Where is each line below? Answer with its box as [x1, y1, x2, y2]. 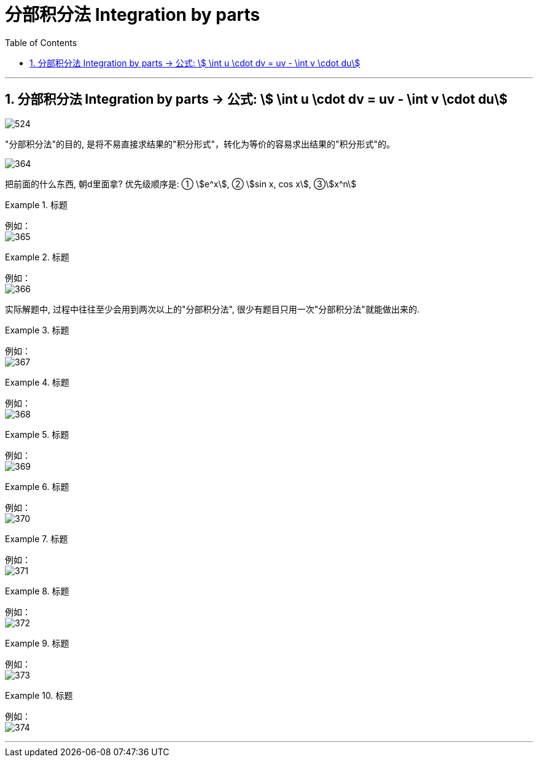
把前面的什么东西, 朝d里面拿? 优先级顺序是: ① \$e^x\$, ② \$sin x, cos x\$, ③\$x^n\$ [5, 178, 357, 189]
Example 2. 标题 [5, 251, 69, 262]
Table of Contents [5, 37, 77, 48]
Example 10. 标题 [5, 690, 73, 701]
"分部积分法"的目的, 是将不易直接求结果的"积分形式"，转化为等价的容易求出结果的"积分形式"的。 [5, 138, 396, 149]
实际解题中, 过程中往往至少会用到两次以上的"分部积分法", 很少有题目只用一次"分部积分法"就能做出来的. [5, 303, 419, 314]
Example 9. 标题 [5, 637, 69, 648]
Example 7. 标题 [5, 533, 68, 544]
